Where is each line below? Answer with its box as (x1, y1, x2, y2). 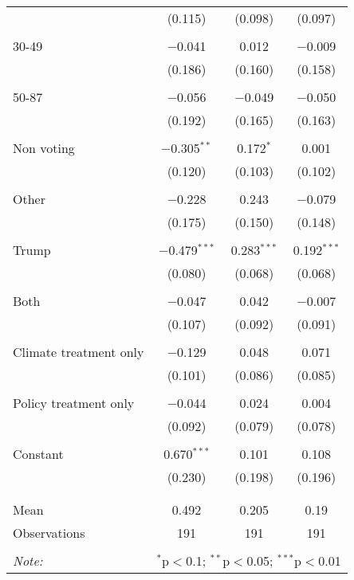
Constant (13, 445, 64, 463)
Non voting (13, 139, 75, 157)
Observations (13, 523, 85, 542)
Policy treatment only (13, 394, 135, 412)
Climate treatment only (13, 343, 144, 361)
